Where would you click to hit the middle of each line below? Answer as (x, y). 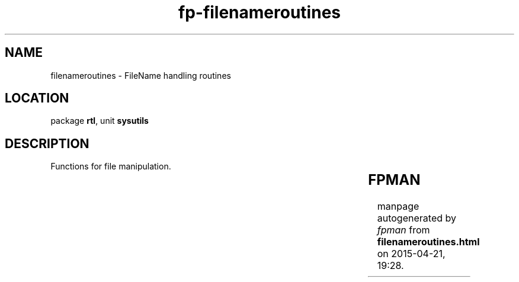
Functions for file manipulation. (111, 166)
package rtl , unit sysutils (100, 121)
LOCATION (37, 98)
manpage (398, 206)
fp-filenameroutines (259, 12)
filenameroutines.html (428, 242)
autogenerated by (417, 218)
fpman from (403, 230)
